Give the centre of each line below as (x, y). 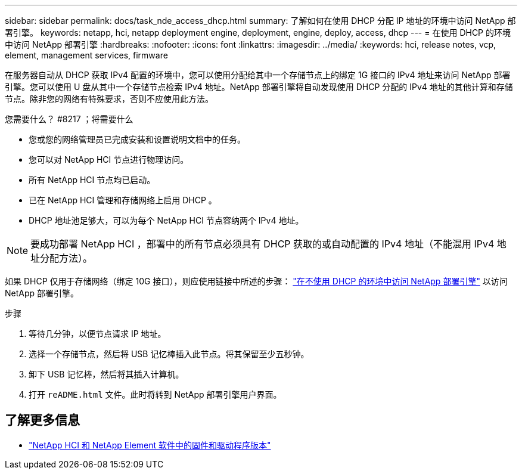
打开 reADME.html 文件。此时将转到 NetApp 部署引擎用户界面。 (155, 394)
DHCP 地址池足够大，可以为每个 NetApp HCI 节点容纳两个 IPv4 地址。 (166, 220)
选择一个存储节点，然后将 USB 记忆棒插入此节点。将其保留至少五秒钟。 (169, 354)
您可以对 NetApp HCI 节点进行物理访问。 (109, 159)
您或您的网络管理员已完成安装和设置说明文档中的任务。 (137, 139)
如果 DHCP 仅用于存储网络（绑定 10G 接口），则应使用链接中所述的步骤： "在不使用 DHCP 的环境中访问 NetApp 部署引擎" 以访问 (256, 281)
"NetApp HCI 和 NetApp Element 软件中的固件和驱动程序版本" (150, 445)
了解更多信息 (42, 420)
